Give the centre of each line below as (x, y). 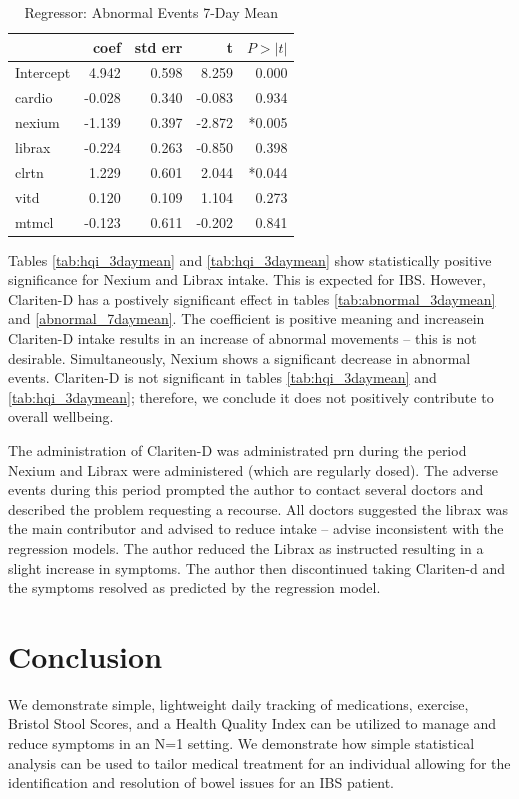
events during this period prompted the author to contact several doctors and (246, 489)
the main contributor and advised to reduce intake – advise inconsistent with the (256, 528)
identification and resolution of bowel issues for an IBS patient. (201, 782)
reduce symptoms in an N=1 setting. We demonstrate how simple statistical (241, 743)
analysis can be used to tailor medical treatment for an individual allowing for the (259, 762)
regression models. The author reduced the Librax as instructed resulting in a (246, 547)
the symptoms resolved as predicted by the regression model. (194, 587)
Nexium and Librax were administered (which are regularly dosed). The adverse (253, 469)
